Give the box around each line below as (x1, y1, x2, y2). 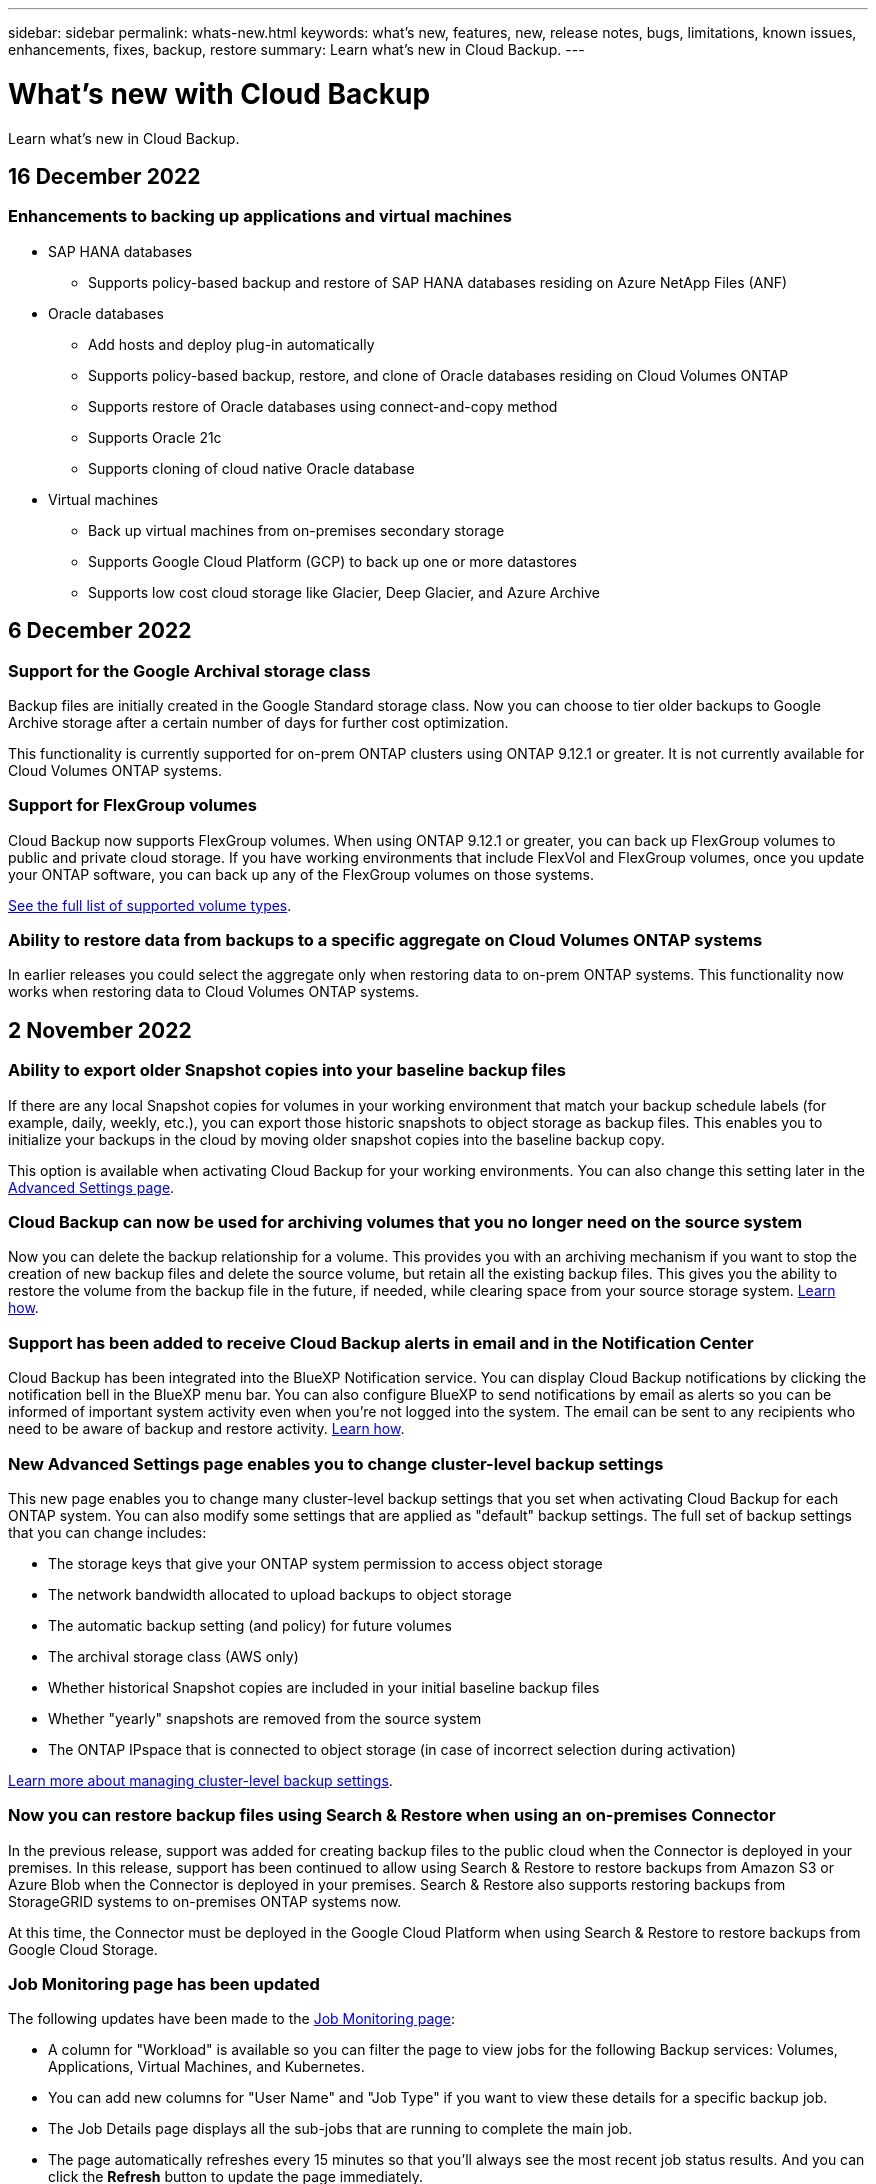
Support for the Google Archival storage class (8, 660, 371, 681)
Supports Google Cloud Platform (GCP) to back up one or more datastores (88, 552, 577, 570)
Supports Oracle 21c (88, 428, 222, 446)
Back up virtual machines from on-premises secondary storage (88, 521, 505, 539)
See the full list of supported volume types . (8, 896, 292, 914)
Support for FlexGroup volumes (8, 795, 258, 816)
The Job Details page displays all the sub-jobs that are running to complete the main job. (48, 2120, 633, 2138)
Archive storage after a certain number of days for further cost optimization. (8, 713, 509, 731)
